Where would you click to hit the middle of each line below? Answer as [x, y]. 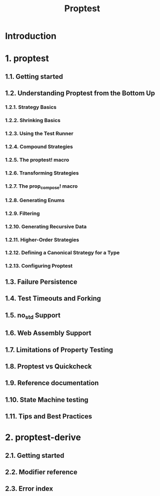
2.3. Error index [29, 489]
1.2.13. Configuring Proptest [39, 266]
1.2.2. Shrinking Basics [33, 120]
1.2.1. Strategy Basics [31, 107]
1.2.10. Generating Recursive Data [46, 226]
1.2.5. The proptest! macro [37, 160]
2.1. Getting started [35, 456]
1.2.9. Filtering [23, 213]
